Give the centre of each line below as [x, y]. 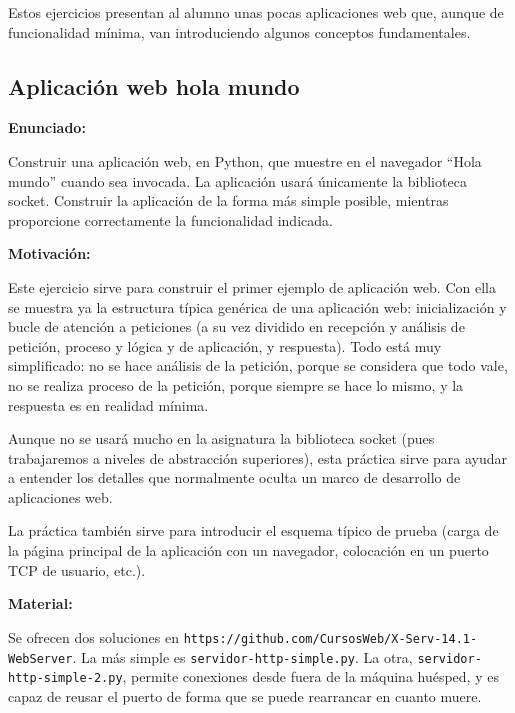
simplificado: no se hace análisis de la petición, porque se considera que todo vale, [258, 365]
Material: [40, 603]
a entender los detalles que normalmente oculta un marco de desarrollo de [234, 477]
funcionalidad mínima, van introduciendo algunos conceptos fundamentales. [239, 31]
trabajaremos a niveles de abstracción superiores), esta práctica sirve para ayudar [258, 457]
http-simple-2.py [65, 678]
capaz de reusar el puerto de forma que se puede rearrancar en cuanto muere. [245, 695]
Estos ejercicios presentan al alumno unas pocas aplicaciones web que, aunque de [256, 12]
